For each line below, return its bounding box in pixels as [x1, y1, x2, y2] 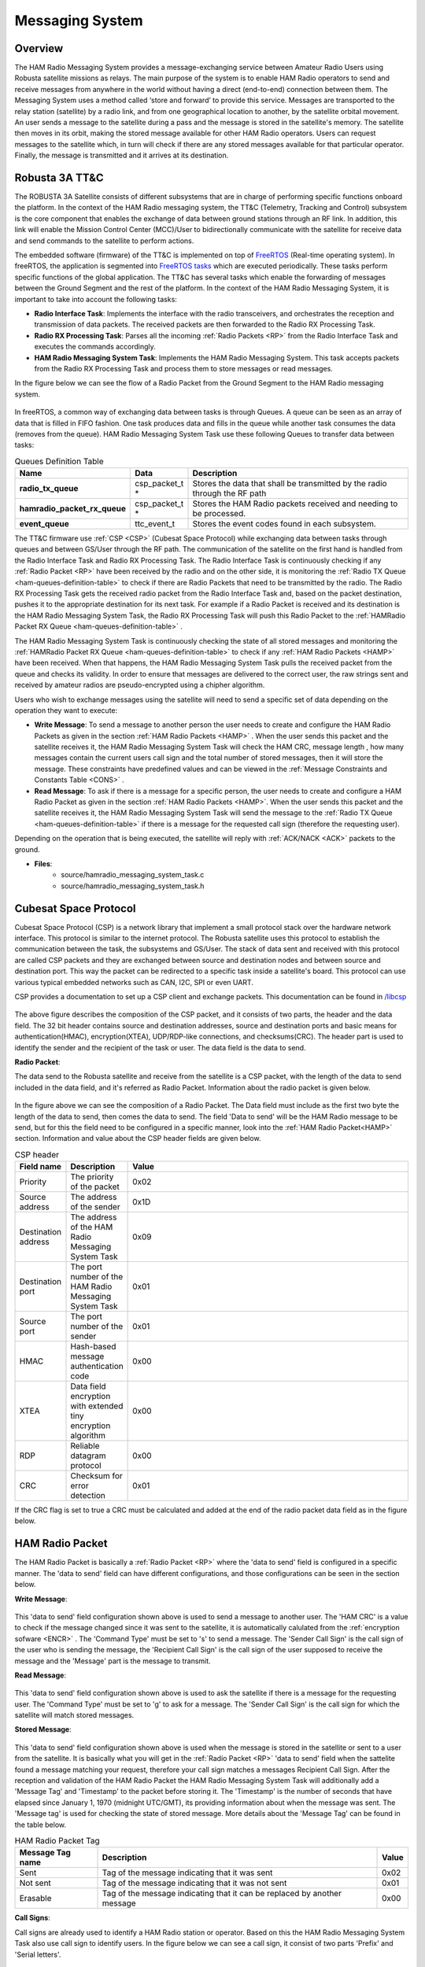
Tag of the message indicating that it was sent [102, 1867, 273, 1878]
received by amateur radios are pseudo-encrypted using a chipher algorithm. [14, 681, 265, 690]
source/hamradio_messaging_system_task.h [61, 881, 205, 891]
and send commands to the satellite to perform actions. [14, 236, 194, 245]
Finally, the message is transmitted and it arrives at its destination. [14, 150, 229, 161]
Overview [14, 42, 64, 55]
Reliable [70, 1441, 100, 1452]
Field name [19, 1161, 62, 1172]
